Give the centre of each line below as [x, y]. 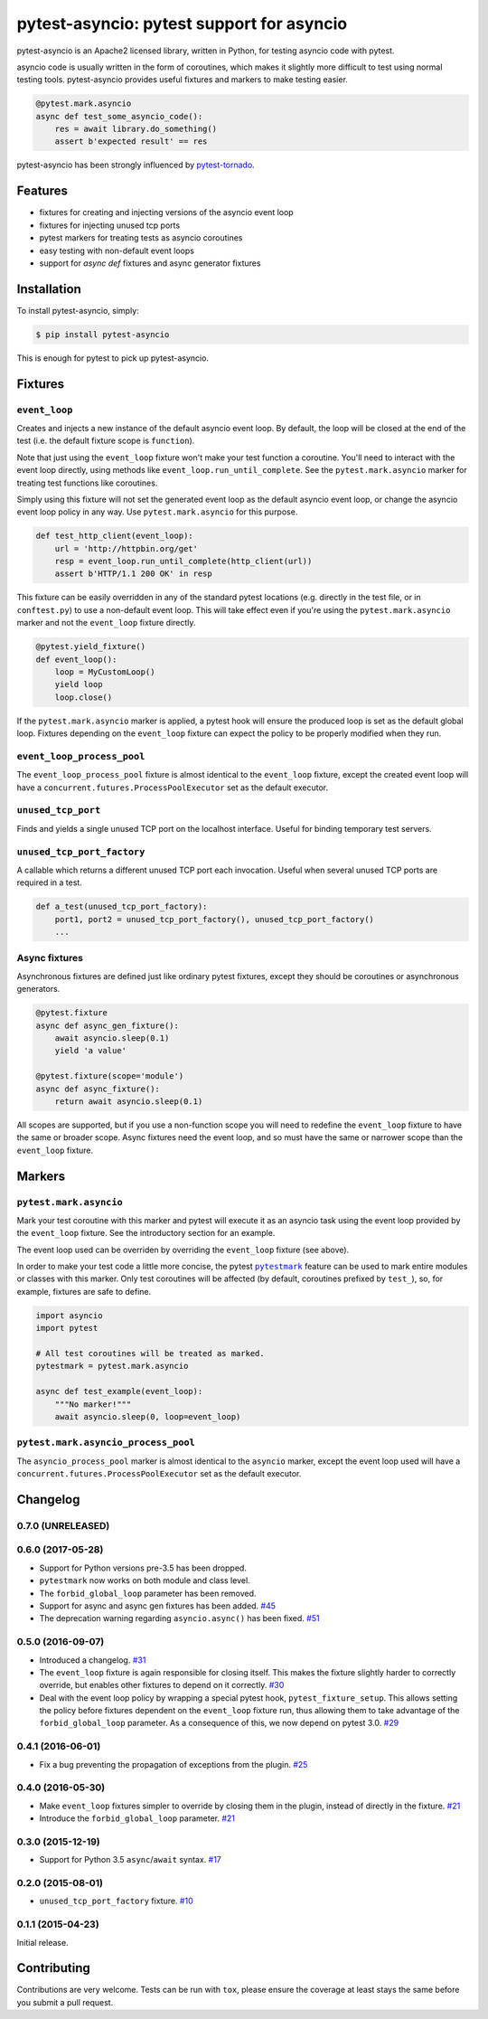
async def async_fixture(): [98, 1089]
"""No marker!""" [93, 1404]
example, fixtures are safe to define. [84, 1291]
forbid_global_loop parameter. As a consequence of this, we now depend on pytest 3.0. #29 [219, 1723]
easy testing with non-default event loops [117, 250]
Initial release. [42, 1942]
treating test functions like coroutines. [87, 483]
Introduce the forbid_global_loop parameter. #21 [137, 1818]
